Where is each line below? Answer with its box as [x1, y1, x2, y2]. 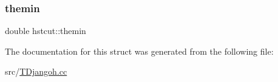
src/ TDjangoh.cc [5, 65, 67, 78]
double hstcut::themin [5, 24, 86, 37]
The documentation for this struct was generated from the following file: [5, 44, 274, 57]
